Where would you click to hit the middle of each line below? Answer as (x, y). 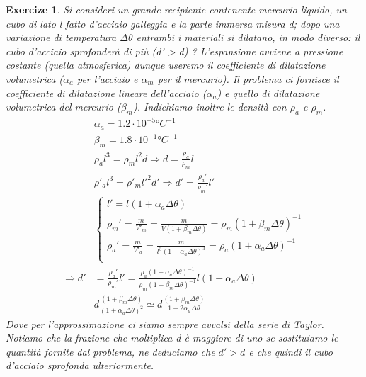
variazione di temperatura (61, 37)
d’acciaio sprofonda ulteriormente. (80, 365)
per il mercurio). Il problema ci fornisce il (248, 78)
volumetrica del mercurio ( (63, 107)
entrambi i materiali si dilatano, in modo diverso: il (248, 37)
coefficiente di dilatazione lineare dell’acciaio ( (106, 92)
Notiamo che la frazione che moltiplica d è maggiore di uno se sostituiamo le (172, 338)
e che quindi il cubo (291, 351)
